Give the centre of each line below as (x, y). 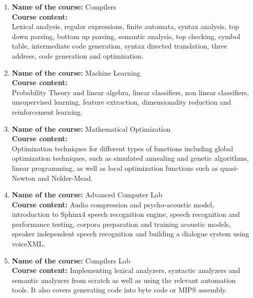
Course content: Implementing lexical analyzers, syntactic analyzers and (126, 270)
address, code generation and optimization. (78, 55)
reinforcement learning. (47, 111)
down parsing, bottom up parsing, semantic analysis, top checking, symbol (126, 36)
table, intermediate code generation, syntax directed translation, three (119, 46)
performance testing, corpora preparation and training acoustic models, (121, 224)
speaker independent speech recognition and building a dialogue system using (131, 234)
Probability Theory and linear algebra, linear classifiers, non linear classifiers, (130, 92)
